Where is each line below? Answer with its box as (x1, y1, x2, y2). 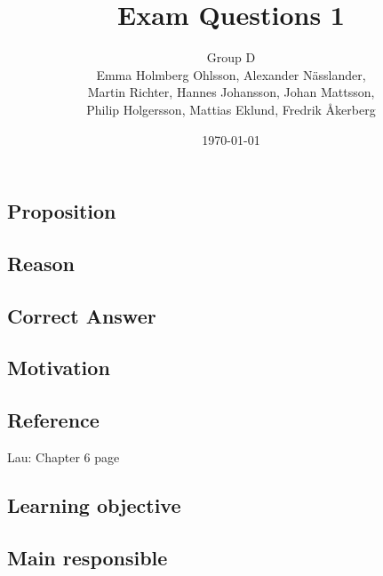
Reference (7, 406, 100, 434)
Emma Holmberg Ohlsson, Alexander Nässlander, (96, 65, 366, 84)
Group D (206, 48, 256, 67)
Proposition (7, 197, 116, 225)
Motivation (7, 354, 110, 381)
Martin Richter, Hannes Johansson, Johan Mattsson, (87, 83, 375, 101)
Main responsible (7, 543, 168, 571)
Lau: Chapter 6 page (7, 448, 120, 467)
